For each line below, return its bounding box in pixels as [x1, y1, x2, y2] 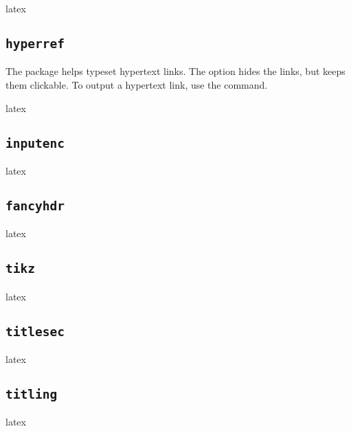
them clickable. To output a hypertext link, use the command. [5, 77, 268, 91]
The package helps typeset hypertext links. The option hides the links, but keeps [5, 64, 346, 78]
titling [5, 387, 58, 402]
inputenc [5, 135, 65, 151]
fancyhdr [5, 198, 65, 213]
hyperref [5, 36, 65, 51]
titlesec [5, 324, 65, 339]
